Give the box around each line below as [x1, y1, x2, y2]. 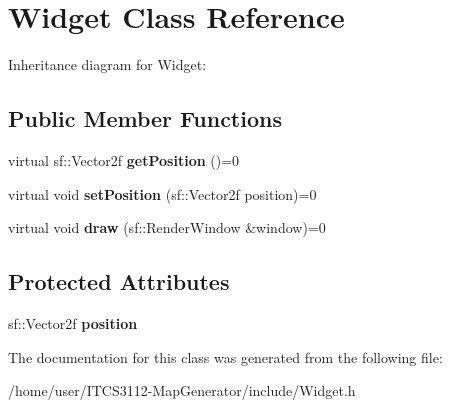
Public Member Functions [8, 103, 282, 134]
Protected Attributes [8, 266, 230, 297]
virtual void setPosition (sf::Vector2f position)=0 [8, 183, 317, 204]
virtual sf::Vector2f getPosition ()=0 [8, 149, 240, 170]
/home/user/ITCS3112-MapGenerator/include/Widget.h [8, 380, 356, 401]
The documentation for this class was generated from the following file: [8, 346, 443, 367]
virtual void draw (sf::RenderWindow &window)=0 [8, 217, 326, 238]
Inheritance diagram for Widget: [8, 54, 207, 75]
